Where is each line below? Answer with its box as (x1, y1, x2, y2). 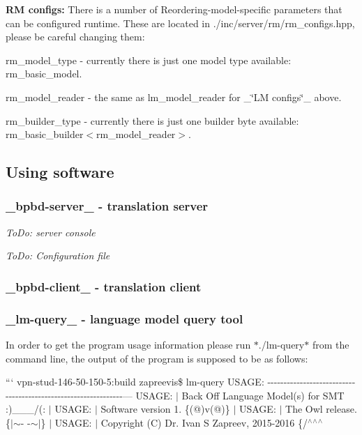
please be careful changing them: (6, 29, 145, 44)
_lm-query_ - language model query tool (6, 310, 243, 327)
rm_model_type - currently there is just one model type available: (6, 52, 292, 67)
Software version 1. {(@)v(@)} (100, 402, 230, 416)
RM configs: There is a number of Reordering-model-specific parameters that (6, 2, 342, 16)
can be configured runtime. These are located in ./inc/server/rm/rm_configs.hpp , (6, 15, 355, 30)
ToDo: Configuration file (6, 248, 110, 263)
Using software (6, 161, 114, 183)
